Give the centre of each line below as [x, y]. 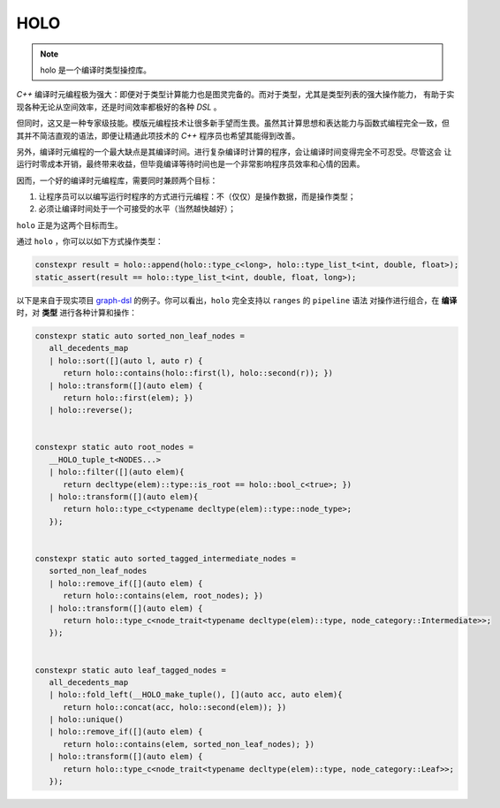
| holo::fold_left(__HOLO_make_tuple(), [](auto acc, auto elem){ [196, 695]
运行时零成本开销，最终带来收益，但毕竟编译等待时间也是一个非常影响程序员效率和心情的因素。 [190, 164]
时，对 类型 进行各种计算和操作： [76, 312]
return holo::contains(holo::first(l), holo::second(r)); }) [198, 373]
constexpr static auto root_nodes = [114, 447]
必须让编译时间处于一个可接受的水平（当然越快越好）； [137, 209]
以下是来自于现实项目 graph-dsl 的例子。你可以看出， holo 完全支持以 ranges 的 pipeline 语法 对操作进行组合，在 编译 [237, 300]
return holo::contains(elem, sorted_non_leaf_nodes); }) [189, 744]
